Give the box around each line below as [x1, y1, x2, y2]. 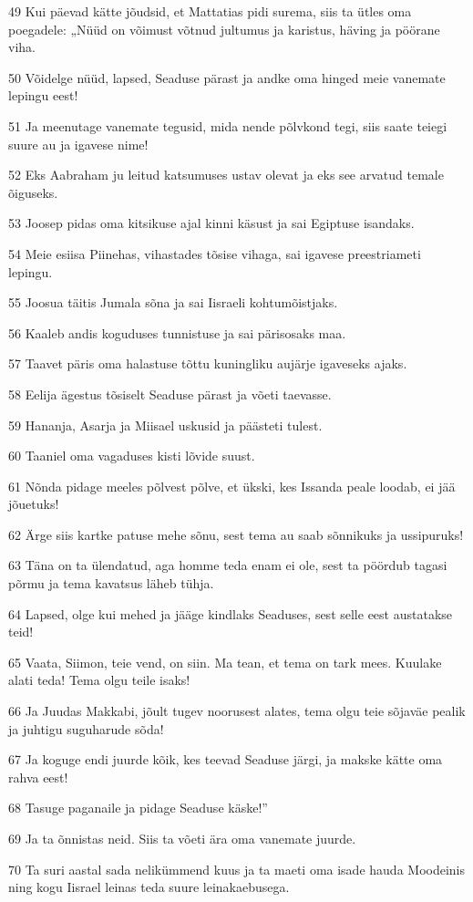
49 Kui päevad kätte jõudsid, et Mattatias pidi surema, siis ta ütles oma [8, 2, 412, 20]
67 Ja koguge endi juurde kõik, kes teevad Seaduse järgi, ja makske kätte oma [8, 750, 443, 769]
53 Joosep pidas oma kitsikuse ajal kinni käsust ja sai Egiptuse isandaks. [8, 213, 415, 233]
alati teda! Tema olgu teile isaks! [8, 670, 190, 689]
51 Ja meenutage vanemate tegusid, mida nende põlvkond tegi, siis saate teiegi [8, 116, 447, 135]
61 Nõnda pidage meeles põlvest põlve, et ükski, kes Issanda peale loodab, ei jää [8, 476, 456, 495]
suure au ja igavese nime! [8, 134, 149, 153]
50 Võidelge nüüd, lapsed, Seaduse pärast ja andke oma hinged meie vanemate [8, 67, 446, 87]
